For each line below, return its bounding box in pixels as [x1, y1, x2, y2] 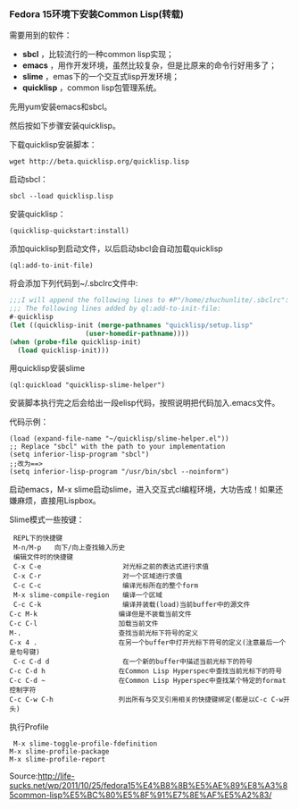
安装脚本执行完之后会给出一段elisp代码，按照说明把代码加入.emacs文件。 [9, 398, 280, 409]
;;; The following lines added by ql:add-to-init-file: [9, 304, 221, 314]
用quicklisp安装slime [9, 363, 86, 374]
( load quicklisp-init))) [17, 346, 110, 355]
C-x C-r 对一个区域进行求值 [12, 572, 183, 581]
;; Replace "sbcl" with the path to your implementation [9, 442, 226, 451]
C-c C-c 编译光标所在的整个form [12, 581, 199, 591]
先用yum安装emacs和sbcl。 [9, 101, 112, 113]
